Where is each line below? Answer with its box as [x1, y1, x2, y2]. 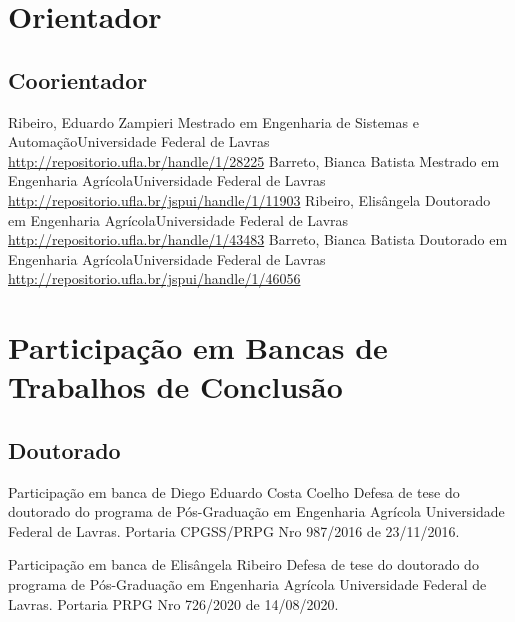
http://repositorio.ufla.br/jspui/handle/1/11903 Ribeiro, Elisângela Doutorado [8, 189, 491, 210]
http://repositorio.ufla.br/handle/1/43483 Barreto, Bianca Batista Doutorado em [8, 229, 508, 250]
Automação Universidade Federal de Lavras [8, 131, 270, 152]
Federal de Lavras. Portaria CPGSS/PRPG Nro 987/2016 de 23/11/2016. [8, 520, 460, 541]
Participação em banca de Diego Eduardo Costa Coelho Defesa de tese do [8, 481, 460, 502]
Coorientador [8, 64, 148, 95]
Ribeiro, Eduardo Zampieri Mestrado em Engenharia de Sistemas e [8, 111, 419, 132]
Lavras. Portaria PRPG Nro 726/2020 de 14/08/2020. [8, 593, 339, 614]
